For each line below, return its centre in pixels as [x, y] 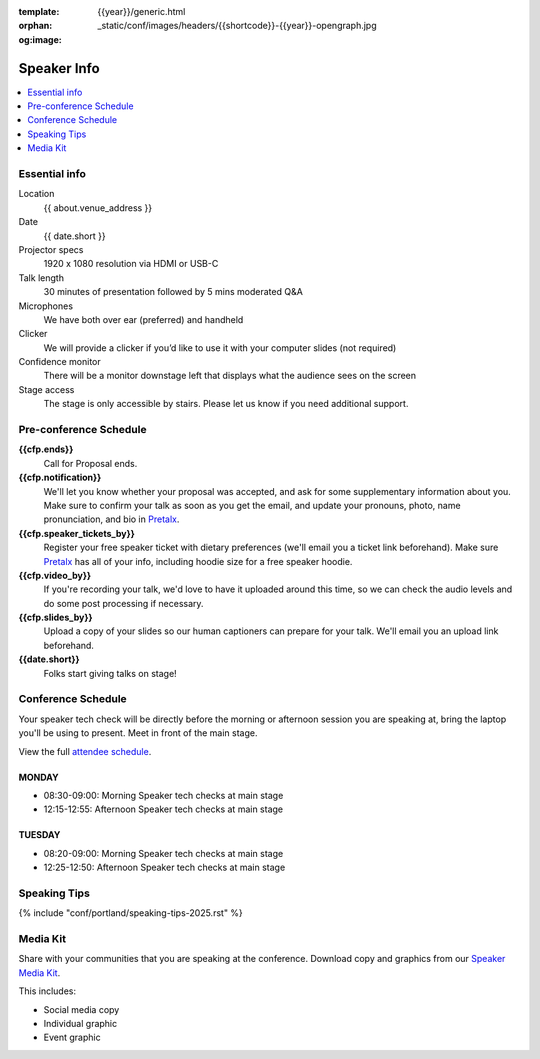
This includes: [47, 991]
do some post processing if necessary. [123, 603]
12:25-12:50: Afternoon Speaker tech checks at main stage [164, 867]
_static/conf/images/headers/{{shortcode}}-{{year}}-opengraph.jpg [237, 26]
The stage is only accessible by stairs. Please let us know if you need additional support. [226, 404]
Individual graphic [80, 1023]
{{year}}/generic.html [141, 11]
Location [36, 194]
